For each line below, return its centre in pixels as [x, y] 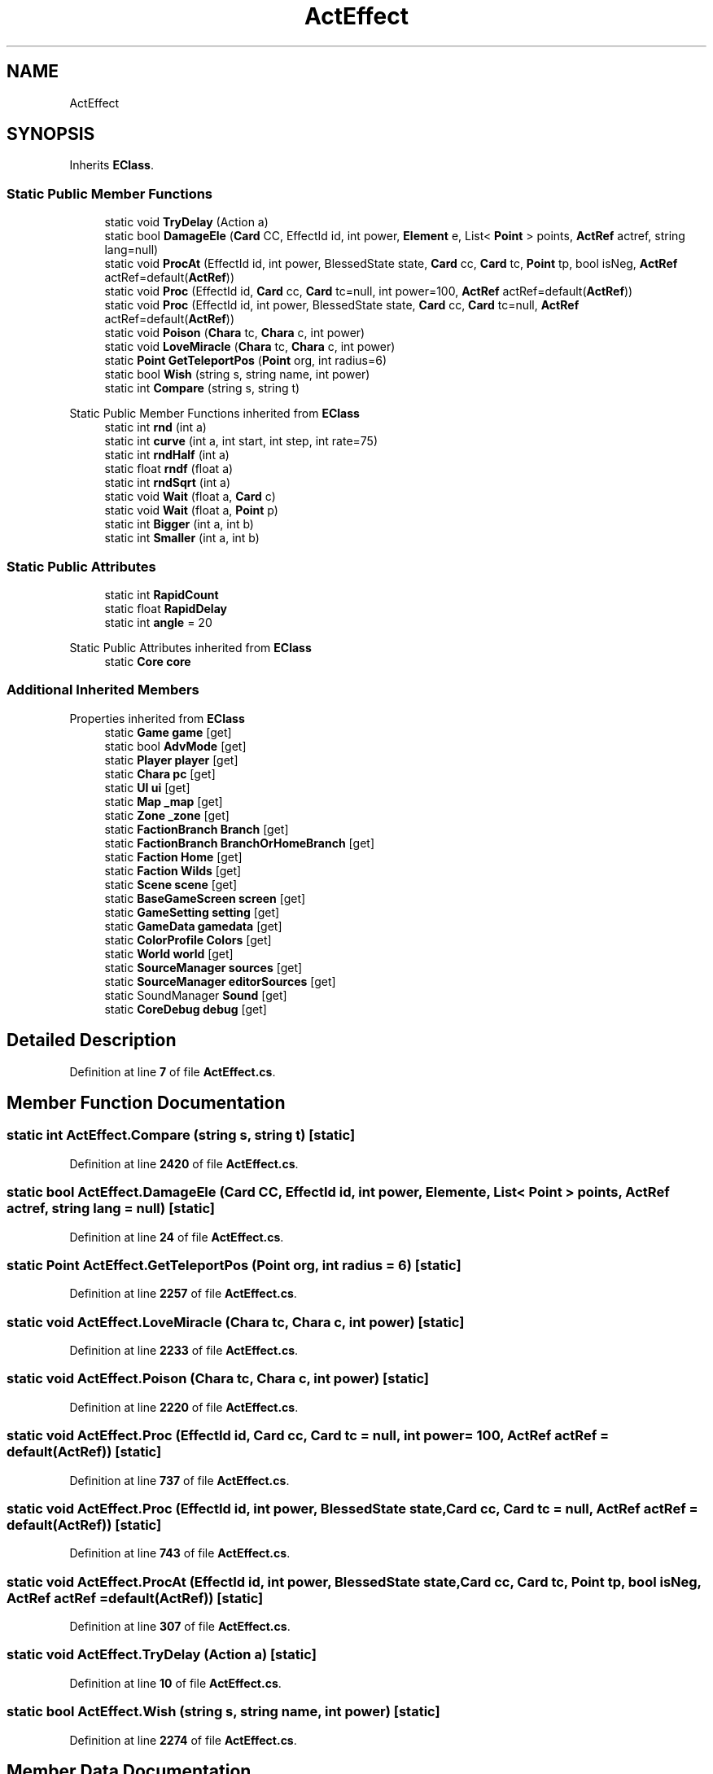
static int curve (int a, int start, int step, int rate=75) [241, 441]
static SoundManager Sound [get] [196, 995]
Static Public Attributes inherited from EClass [190, 647]
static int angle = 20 [158, 622]
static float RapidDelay [166, 608]
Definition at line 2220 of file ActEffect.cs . [184, 1407]
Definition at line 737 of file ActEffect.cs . [179, 1480]
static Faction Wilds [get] [173, 870]
